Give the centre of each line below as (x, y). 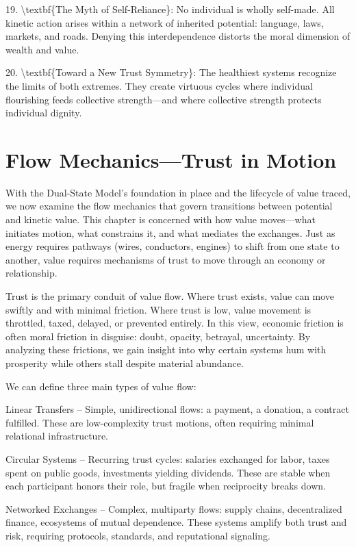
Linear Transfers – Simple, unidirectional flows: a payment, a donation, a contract (177, 409)
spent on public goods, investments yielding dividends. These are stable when (168, 472)
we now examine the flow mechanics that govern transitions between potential (169, 206)
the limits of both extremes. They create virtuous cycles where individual (159, 85)
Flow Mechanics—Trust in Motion (171, 159)
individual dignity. (44, 113)
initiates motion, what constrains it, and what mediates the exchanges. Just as (170, 232)
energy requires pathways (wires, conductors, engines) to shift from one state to (173, 246)
